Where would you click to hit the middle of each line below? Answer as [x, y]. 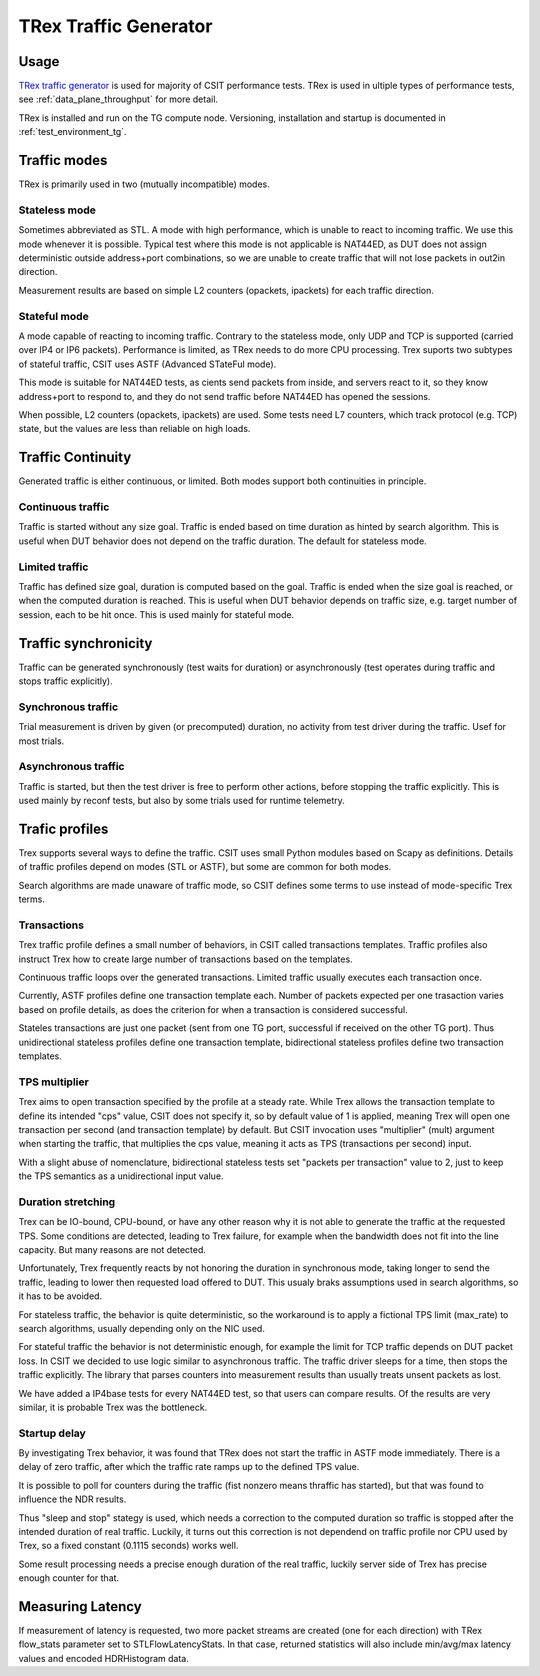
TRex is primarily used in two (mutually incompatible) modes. [144, 184]
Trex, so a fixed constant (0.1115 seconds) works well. [128, 1546]
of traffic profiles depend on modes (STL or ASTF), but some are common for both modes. [205, 867]
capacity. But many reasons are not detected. [112, 1250]
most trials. [41, 741]
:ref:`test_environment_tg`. [72, 132]
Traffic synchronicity [85, 643]
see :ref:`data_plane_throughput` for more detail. [118, 99]
